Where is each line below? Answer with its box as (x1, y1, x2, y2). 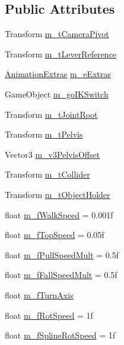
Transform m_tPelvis (5, 128, 83, 141)
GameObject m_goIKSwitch (5, 87, 109, 100)
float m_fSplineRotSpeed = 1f (5, 329, 116, 341)
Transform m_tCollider (5, 168, 90, 181)
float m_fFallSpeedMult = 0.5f (5, 268, 117, 281)
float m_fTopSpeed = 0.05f (5, 228, 104, 241)
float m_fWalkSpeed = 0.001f (5, 208, 113, 221)
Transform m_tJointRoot (5, 108, 98, 120)
